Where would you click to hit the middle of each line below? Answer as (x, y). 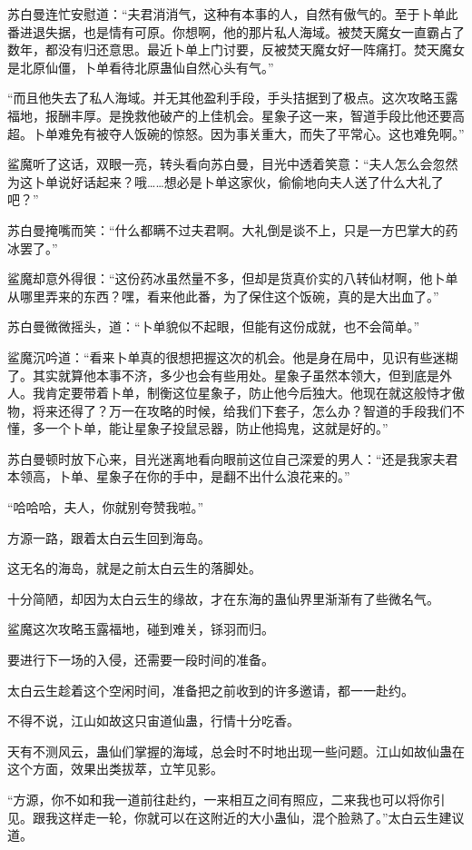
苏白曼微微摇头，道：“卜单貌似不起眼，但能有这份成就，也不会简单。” (214, 326)
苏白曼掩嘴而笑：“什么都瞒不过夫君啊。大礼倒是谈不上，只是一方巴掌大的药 (233, 229)
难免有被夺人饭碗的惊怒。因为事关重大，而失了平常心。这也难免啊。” (261, 133)
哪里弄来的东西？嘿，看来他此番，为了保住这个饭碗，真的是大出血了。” (229, 296)
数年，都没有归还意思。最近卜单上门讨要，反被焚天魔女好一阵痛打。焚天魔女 (236, 49)
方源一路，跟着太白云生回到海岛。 (109, 537)
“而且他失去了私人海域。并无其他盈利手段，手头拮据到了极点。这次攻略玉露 (233, 98)
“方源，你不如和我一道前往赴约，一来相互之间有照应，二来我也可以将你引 (226, 799)
